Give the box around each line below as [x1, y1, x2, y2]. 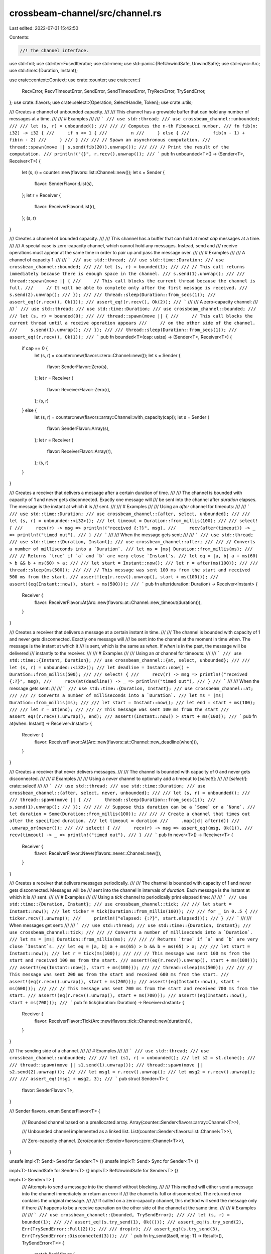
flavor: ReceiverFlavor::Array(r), [47, 448, 112, 454]
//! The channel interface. [20, 48, 89, 53]
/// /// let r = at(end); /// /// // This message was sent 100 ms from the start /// [9, 706, 229, 712]
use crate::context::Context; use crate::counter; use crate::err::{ [9, 77, 141, 83]
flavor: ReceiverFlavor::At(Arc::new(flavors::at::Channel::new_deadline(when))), [34, 739, 198, 745]
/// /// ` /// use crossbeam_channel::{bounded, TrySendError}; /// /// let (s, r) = [22, 1212, 230, 1218]
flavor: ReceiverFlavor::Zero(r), [47, 386, 110, 392]
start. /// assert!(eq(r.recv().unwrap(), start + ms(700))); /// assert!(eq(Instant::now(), [9, 993, 248, 998]
